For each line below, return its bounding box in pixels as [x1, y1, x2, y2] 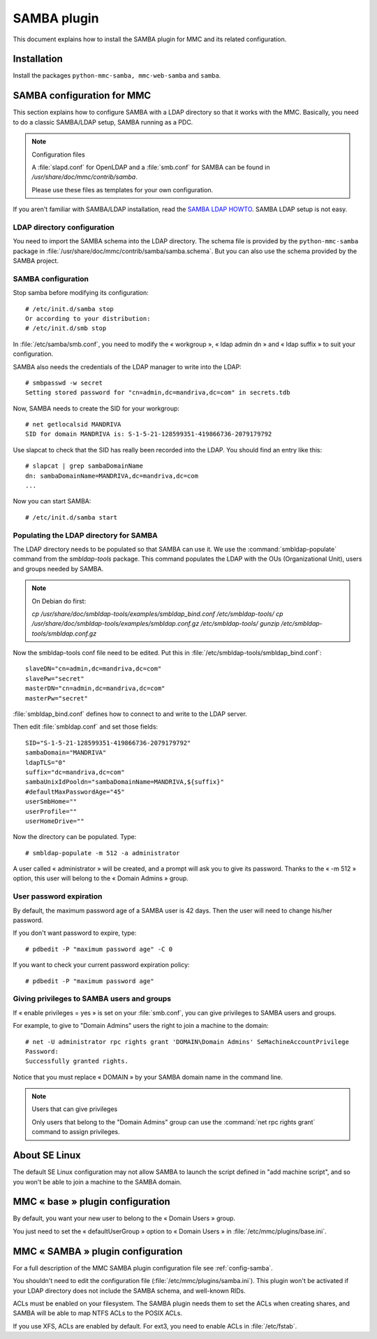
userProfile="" [25, 808, 77, 815]
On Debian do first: [31, 596, 87, 605]
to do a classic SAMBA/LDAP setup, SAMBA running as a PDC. [13, 117, 193, 126]
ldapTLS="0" [25, 759, 66, 766]
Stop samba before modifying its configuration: [13, 289, 149, 297]
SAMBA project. [13, 257, 59, 265]
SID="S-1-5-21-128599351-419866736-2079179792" [25, 738, 191, 747]
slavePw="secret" [25, 675, 84, 682]
